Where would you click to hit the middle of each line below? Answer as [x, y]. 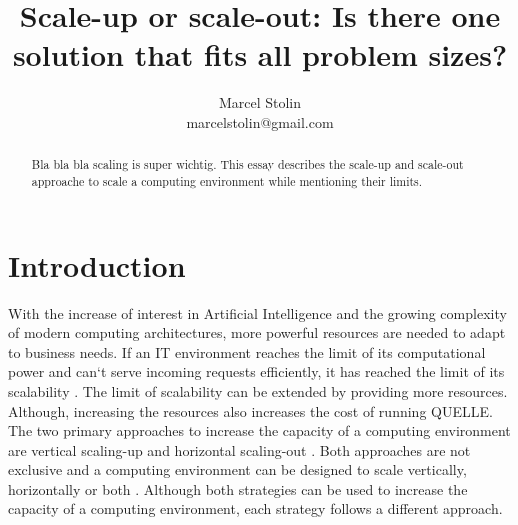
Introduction [97, 264]
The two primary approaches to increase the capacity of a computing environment [259, 430]
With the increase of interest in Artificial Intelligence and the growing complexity [257, 312]
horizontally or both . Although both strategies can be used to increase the [238, 488]
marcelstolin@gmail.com [260, 121]
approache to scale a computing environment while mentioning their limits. [227, 180]
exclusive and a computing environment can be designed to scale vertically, [237, 469]
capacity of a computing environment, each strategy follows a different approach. [255, 508]
